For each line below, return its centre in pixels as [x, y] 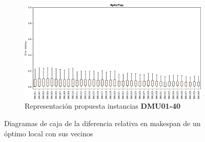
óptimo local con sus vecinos [49, 133]
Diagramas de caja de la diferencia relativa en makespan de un [102, 123]
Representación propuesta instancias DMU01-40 [103, 106]
